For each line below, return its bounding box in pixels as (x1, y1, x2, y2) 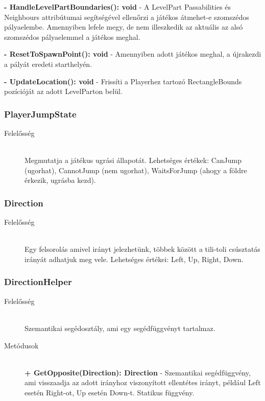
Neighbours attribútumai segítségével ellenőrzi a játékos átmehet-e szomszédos (4, 11, 249, 22)
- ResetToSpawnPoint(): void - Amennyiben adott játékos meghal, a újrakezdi (4, 49, 261, 59)
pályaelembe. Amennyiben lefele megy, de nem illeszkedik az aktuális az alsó (4, 21, 243, 32)
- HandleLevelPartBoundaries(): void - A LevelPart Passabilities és (4, 2, 231, 12)
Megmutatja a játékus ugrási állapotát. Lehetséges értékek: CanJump (25, 155, 242, 166)
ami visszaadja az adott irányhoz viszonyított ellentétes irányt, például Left (25, 377, 261, 388)
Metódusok (4, 340, 39, 350)
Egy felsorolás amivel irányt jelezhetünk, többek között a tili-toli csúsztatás (25, 244, 260, 254)
